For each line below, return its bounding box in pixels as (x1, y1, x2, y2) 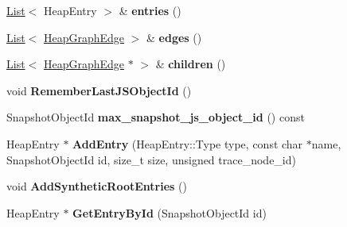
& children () (155, 56, 226, 72)
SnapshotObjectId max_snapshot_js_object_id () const (6, 109, 305, 125)
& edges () (146, 29, 202, 45)
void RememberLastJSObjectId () (6, 82, 192, 98)
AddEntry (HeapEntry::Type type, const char (72, 135, 303, 152)
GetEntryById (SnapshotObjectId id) (72, 204, 267, 221)
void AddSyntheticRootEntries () (6, 178, 187, 194)
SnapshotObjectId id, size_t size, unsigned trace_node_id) (6, 151, 296, 167)
